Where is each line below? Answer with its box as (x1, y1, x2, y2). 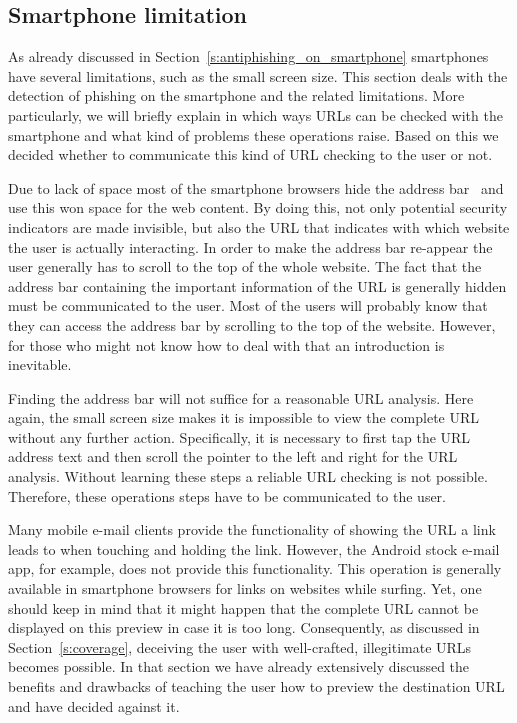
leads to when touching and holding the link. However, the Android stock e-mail (8, 538, 500, 559)
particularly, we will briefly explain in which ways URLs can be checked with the (8, 104, 503, 125)
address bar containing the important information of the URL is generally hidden (8, 275, 507, 296)
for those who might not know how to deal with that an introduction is (8, 334, 445, 355)
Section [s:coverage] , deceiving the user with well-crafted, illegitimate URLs (8, 636, 472, 657)
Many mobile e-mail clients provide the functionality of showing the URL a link (8, 519, 496, 540)
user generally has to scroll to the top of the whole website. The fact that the (8, 256, 482, 277)
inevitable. (8, 354, 72, 375)
